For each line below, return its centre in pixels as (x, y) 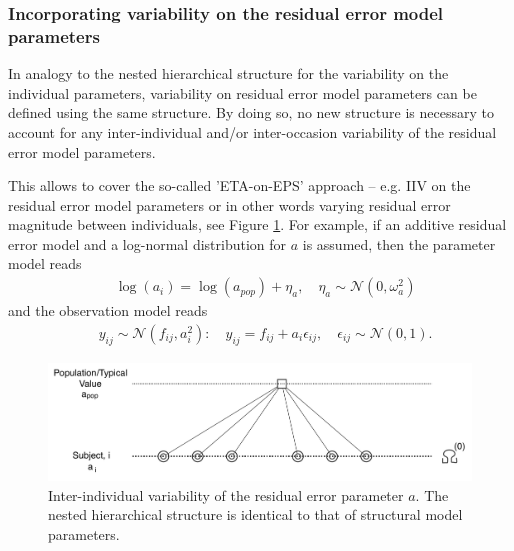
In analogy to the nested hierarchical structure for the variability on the (228, 73)
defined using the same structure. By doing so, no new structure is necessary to (251, 112)
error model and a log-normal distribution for (147, 243)
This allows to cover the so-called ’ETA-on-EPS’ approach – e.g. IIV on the (239, 185)
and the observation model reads (108, 310)
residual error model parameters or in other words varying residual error (229, 204)
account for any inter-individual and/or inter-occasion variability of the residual (252, 131)
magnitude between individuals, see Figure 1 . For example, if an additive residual (257, 224)
